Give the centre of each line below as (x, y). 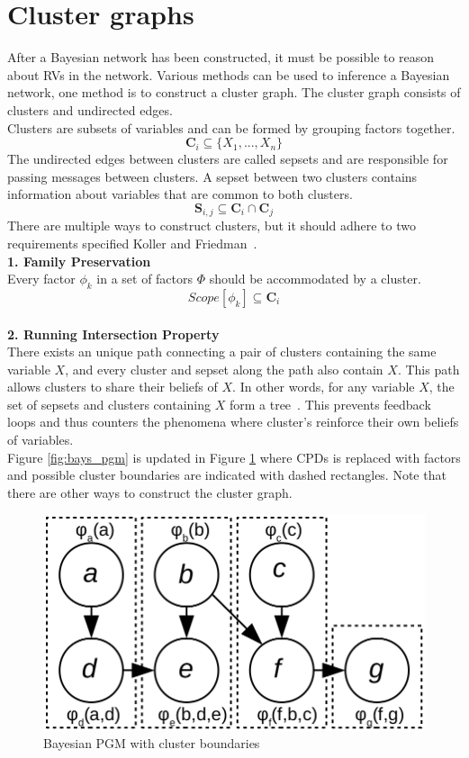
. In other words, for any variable (324, 387)
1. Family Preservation (79, 261)
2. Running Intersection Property (113, 334)
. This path (428, 369)
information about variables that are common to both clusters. (180, 194)
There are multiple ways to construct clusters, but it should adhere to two (212, 226)
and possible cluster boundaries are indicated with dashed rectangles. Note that (227, 475)
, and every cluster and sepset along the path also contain (224, 369)
